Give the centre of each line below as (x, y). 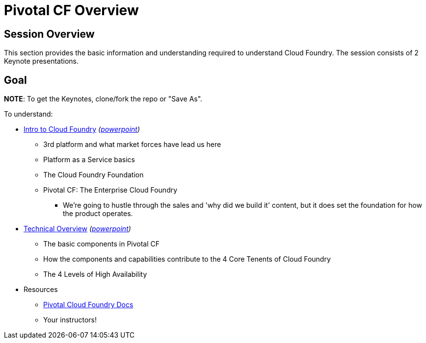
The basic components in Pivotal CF (102, 244)
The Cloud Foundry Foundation (93, 175)
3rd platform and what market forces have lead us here (132, 145)
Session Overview (49, 34)
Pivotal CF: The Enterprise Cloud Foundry (110, 190)
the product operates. (98, 214)
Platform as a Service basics (89, 160)
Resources (41, 290)
